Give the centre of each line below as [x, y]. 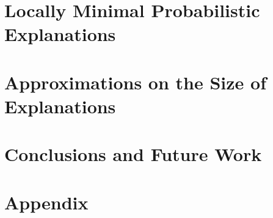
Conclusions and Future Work [133, 154]
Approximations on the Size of [136, 82]
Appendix [46, 202]
